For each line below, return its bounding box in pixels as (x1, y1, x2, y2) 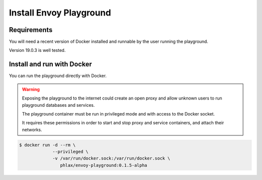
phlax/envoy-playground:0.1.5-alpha (60, 163, 147, 168)
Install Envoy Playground (9, 7, 111, 18)
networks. (22, 127, 42, 132)
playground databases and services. (22, 102, 95, 108)
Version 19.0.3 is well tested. (9, 48, 66, 53)
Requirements (9, 26, 53, 34)
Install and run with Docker (9, 60, 92, 68)
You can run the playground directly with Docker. (9, 73, 107, 79)
